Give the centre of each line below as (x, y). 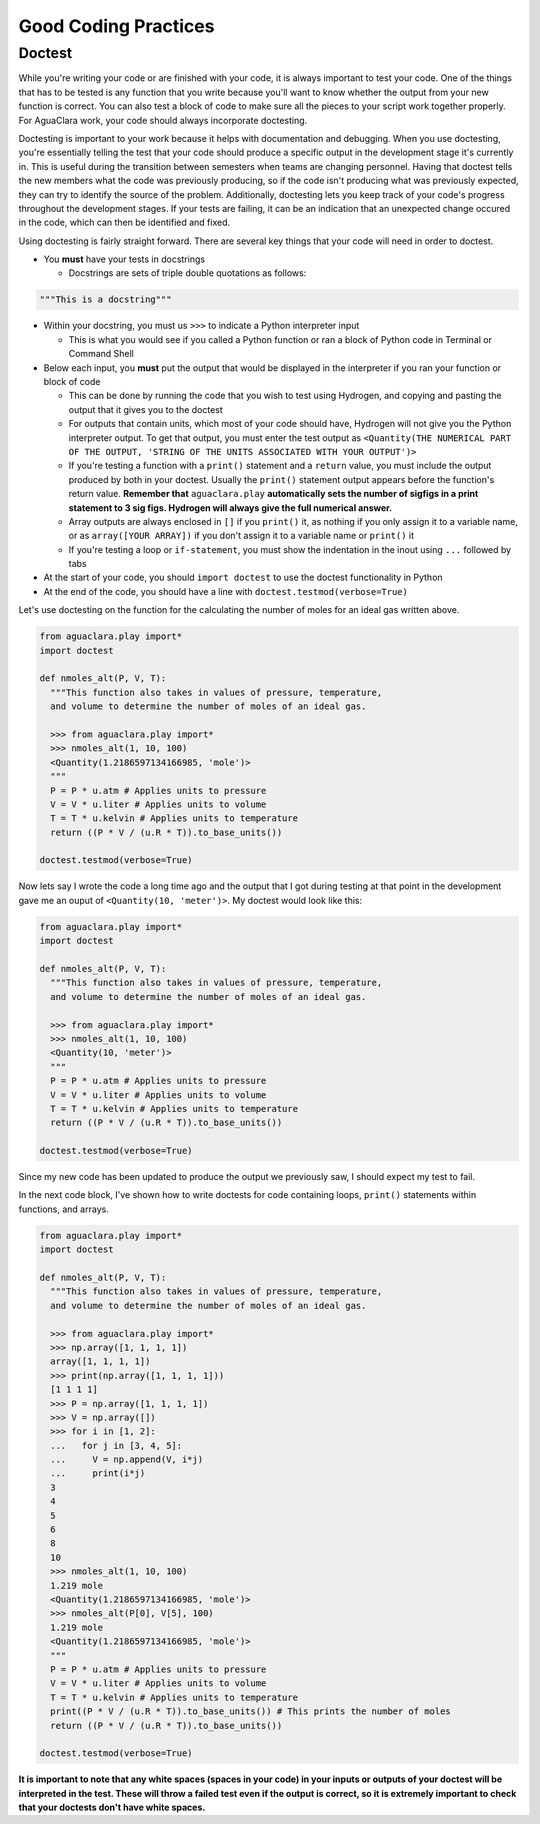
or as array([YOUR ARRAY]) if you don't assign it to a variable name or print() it (241, 536)
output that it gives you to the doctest (146, 409)
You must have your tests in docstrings (124, 259)
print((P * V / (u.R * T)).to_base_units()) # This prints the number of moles (251, 1711)
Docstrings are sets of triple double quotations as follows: (187, 273)
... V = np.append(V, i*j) (127, 1459)
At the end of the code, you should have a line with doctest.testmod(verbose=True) (226, 591)
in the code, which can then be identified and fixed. (124, 222)
